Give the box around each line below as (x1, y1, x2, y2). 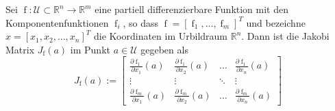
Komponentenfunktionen (5, 15, 109, 29)
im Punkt (70, 42, 110, 56)
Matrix (5, 42, 35, 56)
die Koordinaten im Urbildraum (94, 29, 228, 43)
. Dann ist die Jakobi (241, 29, 330, 43)
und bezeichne (246, 15, 306, 29)
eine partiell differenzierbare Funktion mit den (95, 2, 289, 16)
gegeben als (140, 42, 188, 56)
